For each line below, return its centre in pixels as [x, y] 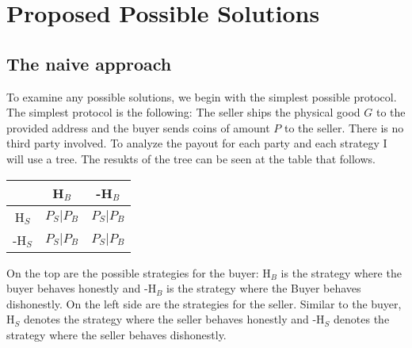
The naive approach [89, 63]
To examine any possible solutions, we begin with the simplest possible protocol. [202, 96]
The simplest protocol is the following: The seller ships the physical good [183, 112]
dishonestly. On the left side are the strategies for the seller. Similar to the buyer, [204, 303]
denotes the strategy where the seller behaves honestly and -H [174, 319]
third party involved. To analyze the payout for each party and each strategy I [197, 143]
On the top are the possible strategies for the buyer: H [139, 272]
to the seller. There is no [344, 127]
